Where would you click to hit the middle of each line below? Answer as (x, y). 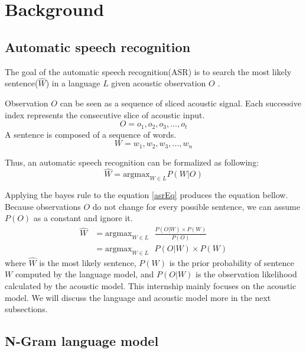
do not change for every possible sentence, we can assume (196, 206)
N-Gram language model (82, 341)
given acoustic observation (159, 83)
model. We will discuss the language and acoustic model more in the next (138, 297)
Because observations (43, 206)
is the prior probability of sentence (232, 262)
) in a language (73, 83)
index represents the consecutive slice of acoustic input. (105, 114)
